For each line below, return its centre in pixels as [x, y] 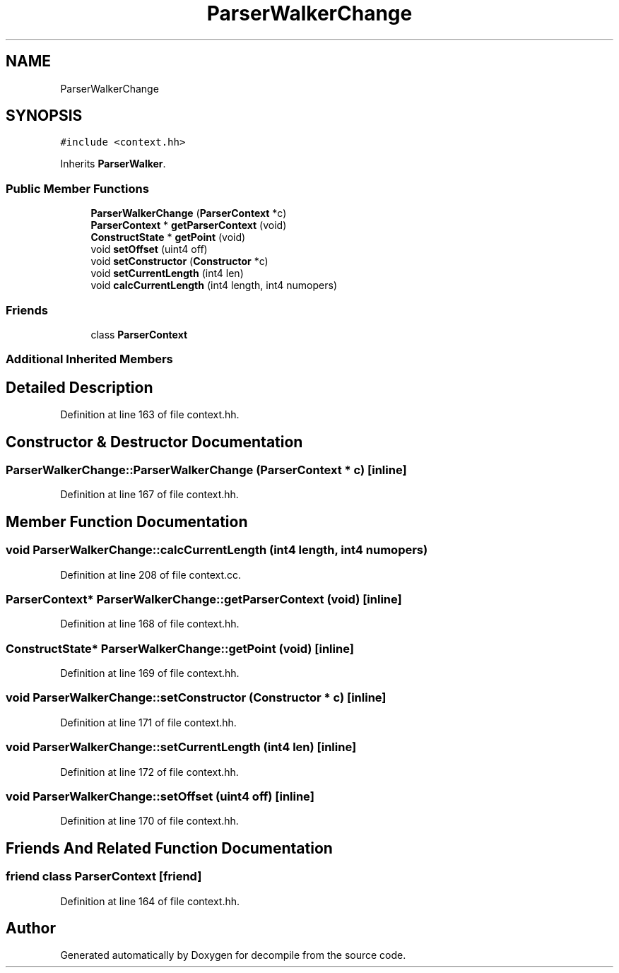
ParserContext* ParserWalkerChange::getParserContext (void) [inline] [204, 599]
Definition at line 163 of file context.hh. [150, 415]
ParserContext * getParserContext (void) [189, 225]
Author [31, 928]
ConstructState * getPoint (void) [168, 237]
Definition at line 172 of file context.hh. [149, 772]
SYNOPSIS [44, 116]
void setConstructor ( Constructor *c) [179, 261]
